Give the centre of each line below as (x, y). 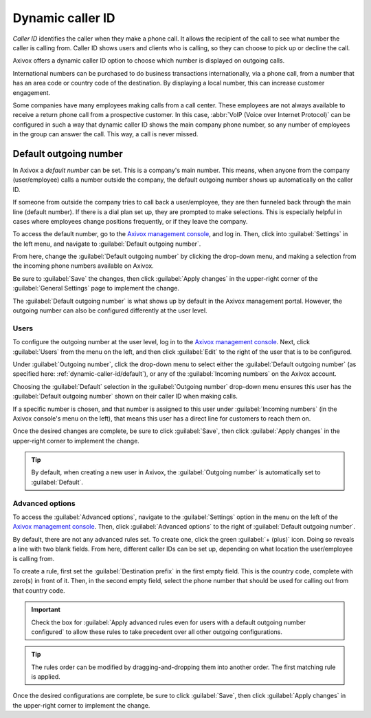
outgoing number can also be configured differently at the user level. (110, 310)
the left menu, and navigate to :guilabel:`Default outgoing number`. (107, 244)
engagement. (32, 92)
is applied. (46, 677)
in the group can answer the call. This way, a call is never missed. (105, 134)
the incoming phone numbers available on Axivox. (83, 266)
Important (46, 610)
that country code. (39, 590)
